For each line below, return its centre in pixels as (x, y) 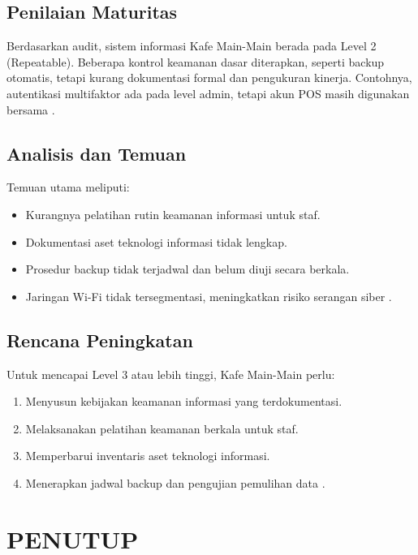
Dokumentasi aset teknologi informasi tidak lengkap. (156, 241)
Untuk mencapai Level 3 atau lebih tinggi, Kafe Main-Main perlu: (171, 374)
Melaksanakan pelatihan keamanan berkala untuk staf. (162, 428)
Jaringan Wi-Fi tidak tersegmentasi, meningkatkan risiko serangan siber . (209, 296)
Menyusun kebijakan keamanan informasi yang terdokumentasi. (184, 401)
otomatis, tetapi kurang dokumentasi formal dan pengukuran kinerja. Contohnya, (209, 77)
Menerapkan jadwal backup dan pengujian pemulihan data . (175, 482)
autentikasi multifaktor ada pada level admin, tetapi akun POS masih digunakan (208, 93)
